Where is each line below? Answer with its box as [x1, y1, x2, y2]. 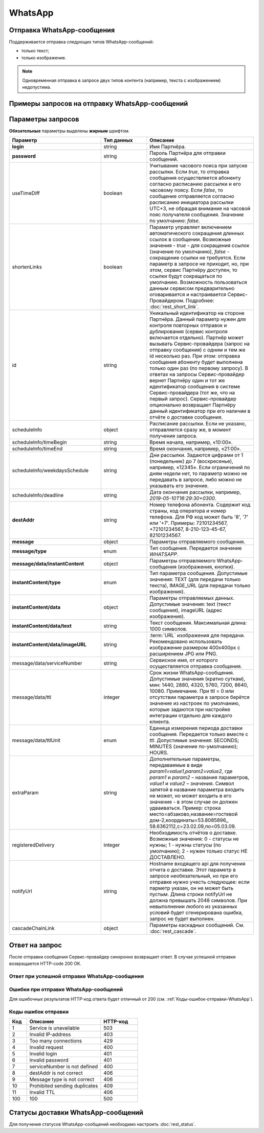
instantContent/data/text [12, 622, 72, 629]
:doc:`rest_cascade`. [149, 928, 197, 935]
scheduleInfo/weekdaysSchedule [12, 467, 89, 474]
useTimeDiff [12, 190, 40, 197]
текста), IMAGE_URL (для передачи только [149, 582, 251, 589]
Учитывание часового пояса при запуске [149, 162, 248, 169]
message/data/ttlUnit [12, 737, 61, 744]
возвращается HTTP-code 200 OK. [9, 961, 82, 967]
